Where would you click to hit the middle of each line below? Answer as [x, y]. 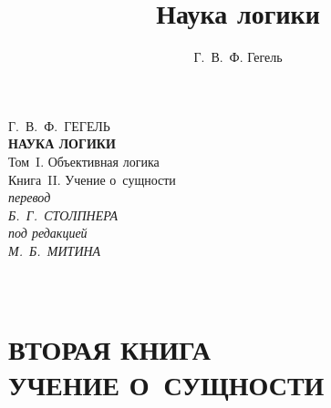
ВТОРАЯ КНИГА [109, 348]
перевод [30, 197]
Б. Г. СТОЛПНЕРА [63, 214]
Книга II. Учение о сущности [92, 179]
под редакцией [48, 233]
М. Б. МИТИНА [55, 250]
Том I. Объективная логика [84, 161]
